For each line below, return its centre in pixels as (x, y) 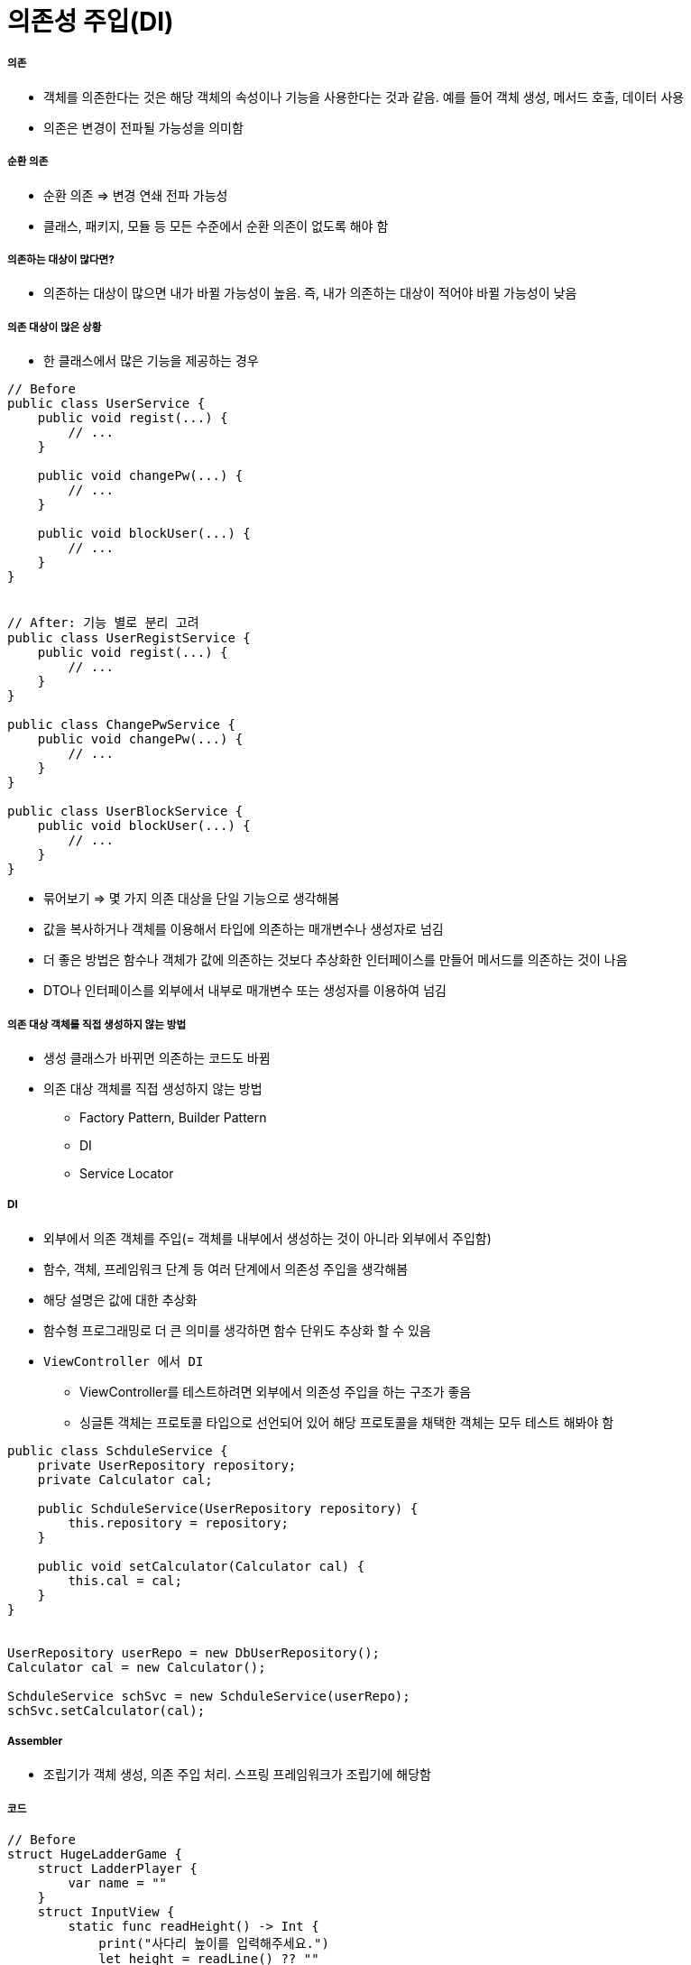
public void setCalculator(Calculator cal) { (201, 1566)
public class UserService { (106, 404)
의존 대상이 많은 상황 (55, 327)
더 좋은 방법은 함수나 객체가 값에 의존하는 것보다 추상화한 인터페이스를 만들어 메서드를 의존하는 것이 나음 (336, 960)
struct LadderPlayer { (117, 1869)
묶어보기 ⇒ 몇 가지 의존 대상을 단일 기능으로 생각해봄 (192, 899)
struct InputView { (106, 1912)
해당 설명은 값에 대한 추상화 (120, 1299)
